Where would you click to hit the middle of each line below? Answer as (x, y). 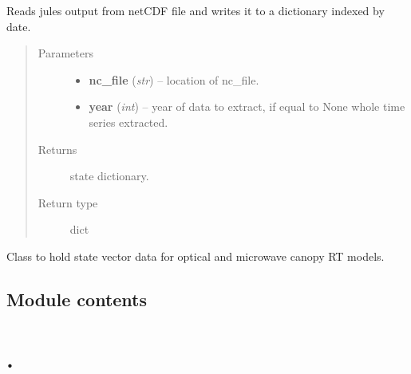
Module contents (77, 299)
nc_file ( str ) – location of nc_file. (174, 79)
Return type (68, 202)
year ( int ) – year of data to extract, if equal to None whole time (247, 106)
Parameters (65, 53)
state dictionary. (109, 176)
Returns (57, 149)
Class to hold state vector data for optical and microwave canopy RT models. (196, 256)
